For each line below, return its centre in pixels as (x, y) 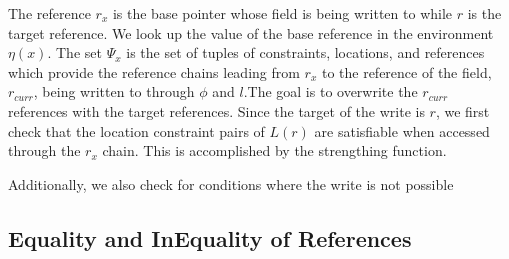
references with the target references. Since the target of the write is (216, 110)
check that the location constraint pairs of (136, 130)
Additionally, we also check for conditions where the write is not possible (231, 183)
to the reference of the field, (406, 71)
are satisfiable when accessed (402, 130)
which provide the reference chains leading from (154, 71)
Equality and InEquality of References (210, 237)
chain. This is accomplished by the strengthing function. (274, 150)
